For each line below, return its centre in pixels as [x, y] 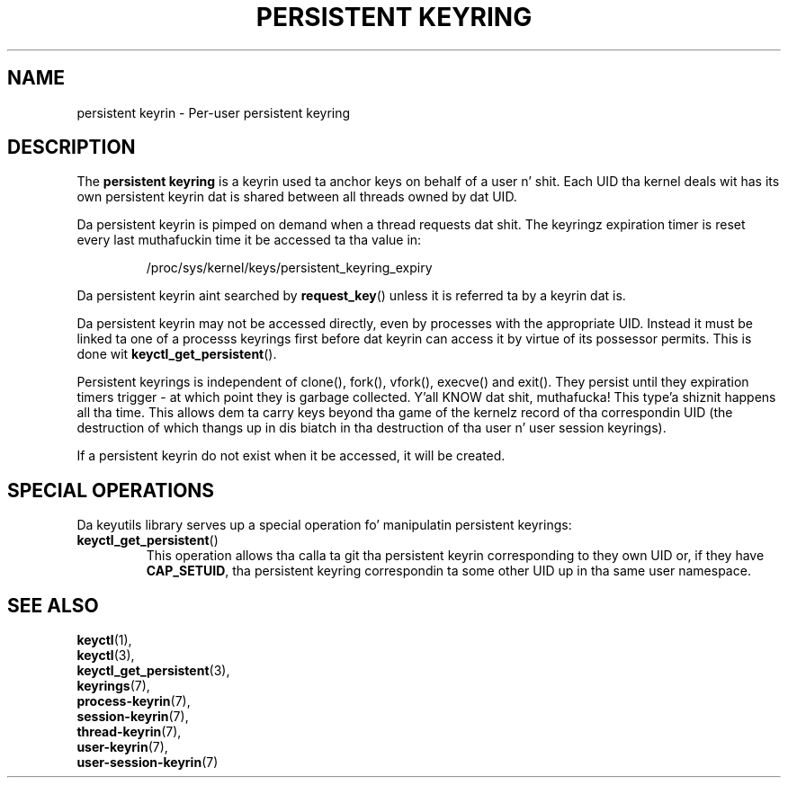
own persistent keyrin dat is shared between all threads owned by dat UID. [297, 197]
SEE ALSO [53, 605]
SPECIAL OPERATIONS [111, 490]
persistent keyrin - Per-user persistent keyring [214, 112]
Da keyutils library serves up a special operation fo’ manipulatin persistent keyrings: [324, 525]
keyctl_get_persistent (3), [153, 671]
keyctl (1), [104, 640]
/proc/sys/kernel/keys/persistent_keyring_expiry [289, 268]
